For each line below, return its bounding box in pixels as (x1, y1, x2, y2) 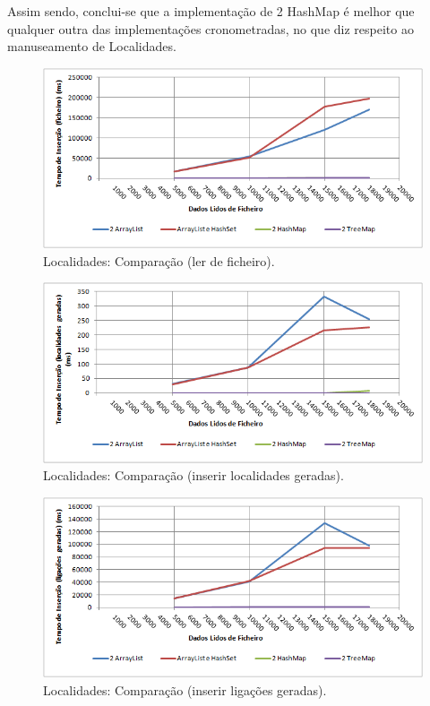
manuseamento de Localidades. (7, 37, 176, 56)
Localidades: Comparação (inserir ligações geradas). (43, 680, 327, 699)
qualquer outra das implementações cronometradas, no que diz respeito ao (7, 19, 414, 38)
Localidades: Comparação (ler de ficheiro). (43, 251, 275, 270)
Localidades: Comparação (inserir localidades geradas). (43, 466, 344, 485)
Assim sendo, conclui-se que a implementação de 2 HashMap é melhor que (7, 2, 415, 20)
